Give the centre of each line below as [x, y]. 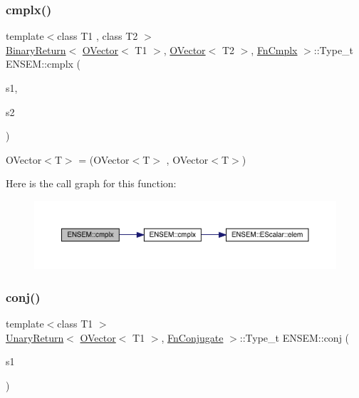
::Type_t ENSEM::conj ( [295, 337]
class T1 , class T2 [98, 36]
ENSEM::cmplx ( [43, 64]
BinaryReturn [36, 49]
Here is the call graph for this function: [91, 183]
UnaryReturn [35, 337]
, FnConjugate [192, 337]
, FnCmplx [274, 49]
